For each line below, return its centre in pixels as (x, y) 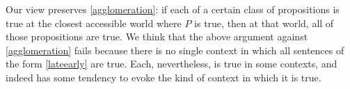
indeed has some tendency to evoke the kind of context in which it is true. (164, 77)
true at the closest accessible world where (94, 23)
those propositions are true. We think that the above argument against (157, 37)
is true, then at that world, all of (264, 23)
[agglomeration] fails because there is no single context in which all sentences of (175, 50)
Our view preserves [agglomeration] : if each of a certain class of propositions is (173, 9)
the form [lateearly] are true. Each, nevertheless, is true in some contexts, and (172, 64)
